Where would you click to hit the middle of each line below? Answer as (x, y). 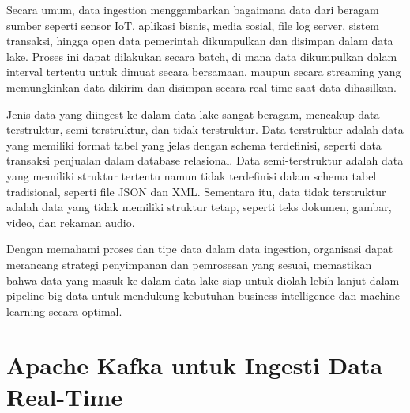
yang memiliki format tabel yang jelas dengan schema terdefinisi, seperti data (194, 144)
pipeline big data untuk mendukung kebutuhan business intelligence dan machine (203, 296)
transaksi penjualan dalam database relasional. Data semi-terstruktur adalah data (205, 160)
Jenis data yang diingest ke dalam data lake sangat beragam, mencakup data (193, 114)
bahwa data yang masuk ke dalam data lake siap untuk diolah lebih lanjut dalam (203, 280)
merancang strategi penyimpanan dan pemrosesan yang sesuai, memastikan (189, 264)
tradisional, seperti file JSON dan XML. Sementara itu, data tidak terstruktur (196, 191)
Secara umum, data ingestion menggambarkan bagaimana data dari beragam (193, 9)
